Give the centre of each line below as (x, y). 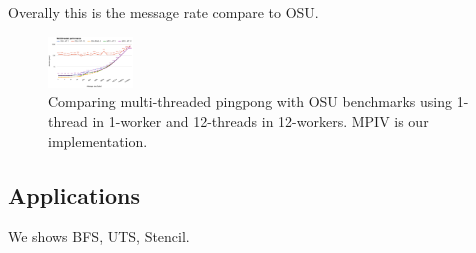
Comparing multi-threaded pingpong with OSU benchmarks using (250, 101)
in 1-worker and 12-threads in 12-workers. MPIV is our (260, 121)
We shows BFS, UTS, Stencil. (99, 236)
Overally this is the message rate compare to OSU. (163, 12)
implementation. (98, 140)
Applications (74, 194)
